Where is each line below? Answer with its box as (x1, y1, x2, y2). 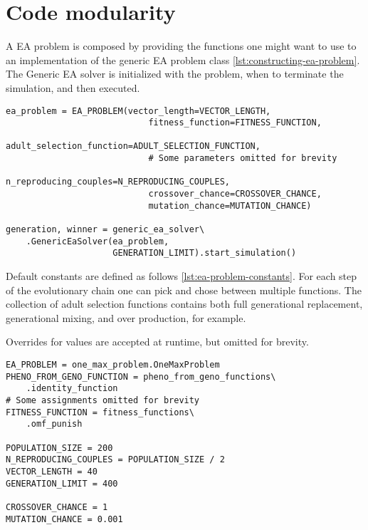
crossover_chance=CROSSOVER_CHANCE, (148, 189, 322, 199)
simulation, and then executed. (6, 80, 140, 95)
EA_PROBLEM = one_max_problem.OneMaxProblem (6, 360, 220, 370)
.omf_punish (26, 419, 83, 430)
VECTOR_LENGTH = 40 (6, 466, 98, 477)
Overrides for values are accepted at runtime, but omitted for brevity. (6, 334, 309, 349)
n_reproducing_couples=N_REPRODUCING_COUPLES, (6, 177, 230, 187)
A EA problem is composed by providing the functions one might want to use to (6, 38, 357, 53)
